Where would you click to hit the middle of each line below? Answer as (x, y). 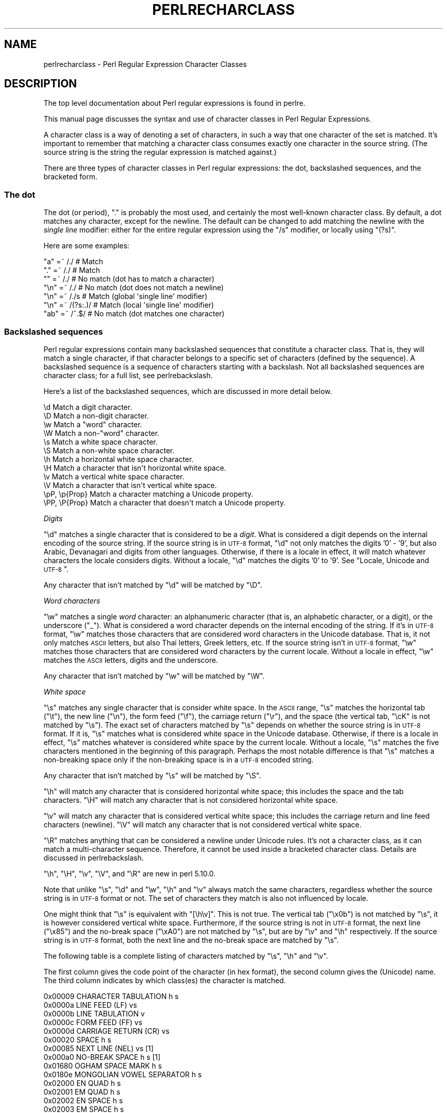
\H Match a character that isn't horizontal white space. (135, 468)
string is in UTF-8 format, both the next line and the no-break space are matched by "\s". (191, 940)
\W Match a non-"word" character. (102, 433)
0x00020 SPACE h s (77, 1039)
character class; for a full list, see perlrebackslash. (128, 375)
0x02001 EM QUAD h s (82, 1092)
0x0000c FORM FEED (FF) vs (93, 1022)
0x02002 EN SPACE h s (83, 1100)
